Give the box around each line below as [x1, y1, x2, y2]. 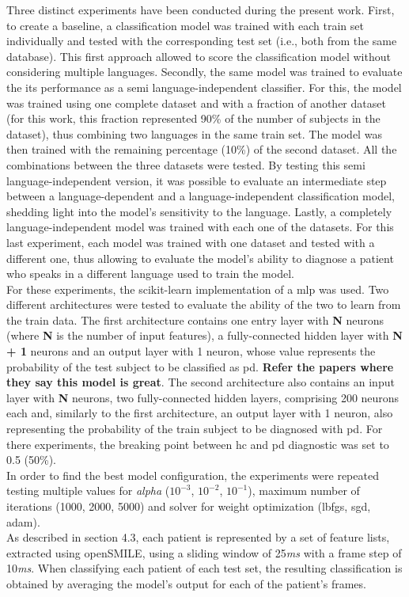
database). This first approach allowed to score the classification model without [6, 48, 391, 64]
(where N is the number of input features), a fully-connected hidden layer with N [6, 327, 403, 344]
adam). [6, 513, 40, 530]
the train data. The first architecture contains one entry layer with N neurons [6, 311, 384, 328]
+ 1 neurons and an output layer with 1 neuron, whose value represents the [6, 343, 376, 359]
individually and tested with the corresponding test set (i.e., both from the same [6, 32, 397, 49]
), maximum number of [248, 482, 360, 499]
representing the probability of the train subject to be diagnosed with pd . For [6, 420, 383, 437]
